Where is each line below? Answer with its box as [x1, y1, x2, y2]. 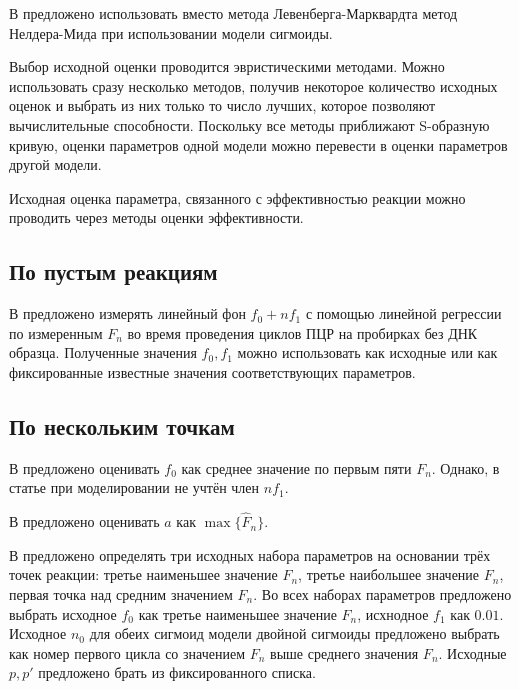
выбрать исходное [9, 603, 117, 624]
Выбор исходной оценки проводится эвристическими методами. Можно [9, 56, 445, 77]
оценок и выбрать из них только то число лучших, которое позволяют [9, 95, 436, 116]
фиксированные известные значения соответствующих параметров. [9, 361, 416, 382]
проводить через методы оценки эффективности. [9, 207, 304, 228]
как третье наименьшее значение [138, 603, 337, 624]
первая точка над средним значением [9, 583, 233, 604]
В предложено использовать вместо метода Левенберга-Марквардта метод [9, 3, 458, 23]
